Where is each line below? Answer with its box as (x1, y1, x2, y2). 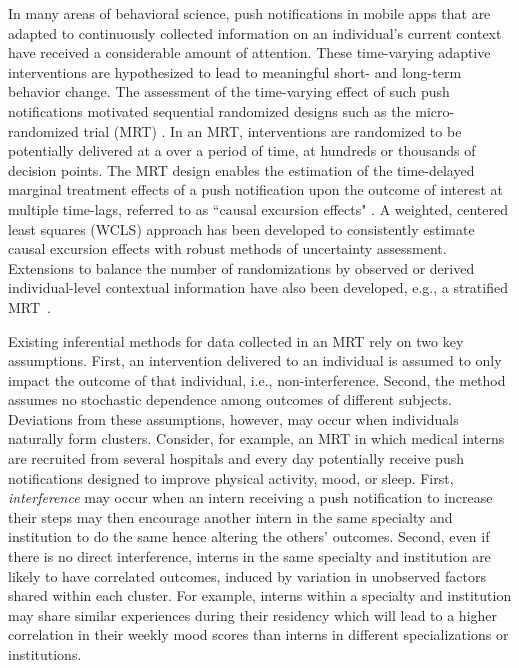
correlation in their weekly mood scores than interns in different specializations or (8, 624, 509, 645)
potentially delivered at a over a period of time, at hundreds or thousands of (8, 140, 476, 161)
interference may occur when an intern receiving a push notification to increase (8, 487, 493, 508)
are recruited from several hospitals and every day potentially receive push (8, 448, 464, 469)
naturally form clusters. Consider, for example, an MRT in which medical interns (8, 428, 505, 449)
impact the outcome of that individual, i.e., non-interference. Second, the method (8, 369, 506, 390)
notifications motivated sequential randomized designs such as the (8, 100, 411, 121)
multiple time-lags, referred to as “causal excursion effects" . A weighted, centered (8, 198, 509, 219)
